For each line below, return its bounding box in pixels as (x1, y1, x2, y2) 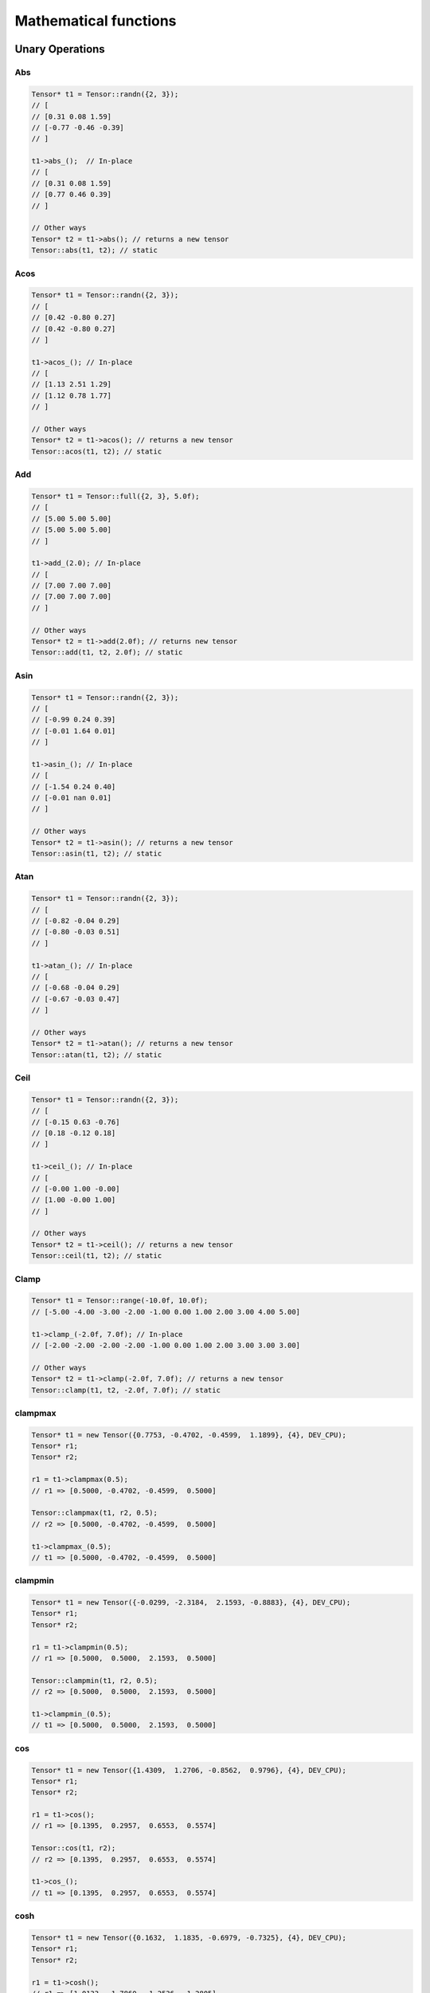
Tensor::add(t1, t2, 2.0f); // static (31, 648, 183, 657)
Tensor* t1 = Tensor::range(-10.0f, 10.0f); (31, 1296, 209, 1305)
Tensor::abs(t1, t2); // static (31, 246, 158, 255)
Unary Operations (14, 42, 105, 56)
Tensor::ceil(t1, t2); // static (31, 1252, 162, 1260)
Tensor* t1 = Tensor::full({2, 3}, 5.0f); (31, 491, 200, 501)
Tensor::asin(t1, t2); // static (31, 849, 162, 859)
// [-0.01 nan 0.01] (31, 793, 111, 803)
